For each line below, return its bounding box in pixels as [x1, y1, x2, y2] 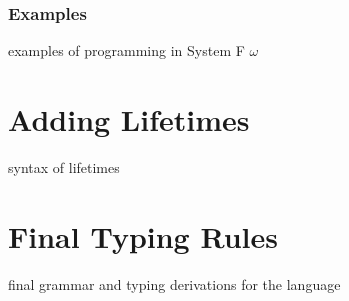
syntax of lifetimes [8, 156, 120, 177]
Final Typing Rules [8, 215, 279, 256]
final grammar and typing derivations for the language [8, 273, 341, 294]
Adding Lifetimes [8, 99, 250, 139]
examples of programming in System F [8, 40, 245, 61]
